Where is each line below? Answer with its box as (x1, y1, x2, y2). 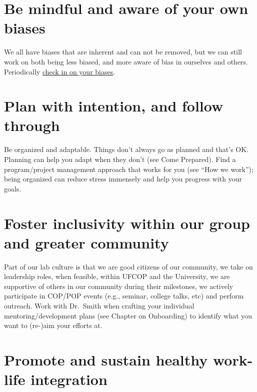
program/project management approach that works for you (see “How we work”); (4, 163, 253, 174)
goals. (4, 183, 21, 193)
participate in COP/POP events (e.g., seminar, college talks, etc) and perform (4, 290, 244, 301)
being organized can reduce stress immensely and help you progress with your (4, 173, 242, 184)
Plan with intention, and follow (4, 95, 223, 116)
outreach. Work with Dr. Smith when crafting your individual (4, 300, 194, 311)
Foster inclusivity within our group (4, 212, 250, 233)
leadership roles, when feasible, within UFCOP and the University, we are (4, 271, 230, 281)
